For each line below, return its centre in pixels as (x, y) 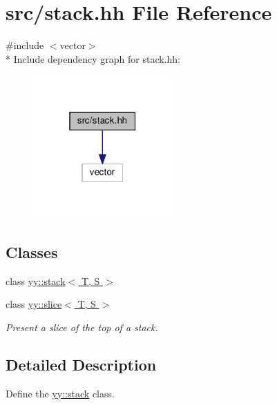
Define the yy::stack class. (60, 393)
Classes (32, 252)
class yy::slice (34, 304)
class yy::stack (36, 280)
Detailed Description (81, 364)
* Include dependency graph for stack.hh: (93, 58)
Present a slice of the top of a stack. (82, 327)
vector (73, 45)
